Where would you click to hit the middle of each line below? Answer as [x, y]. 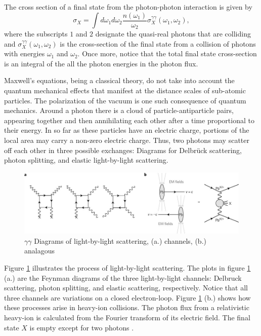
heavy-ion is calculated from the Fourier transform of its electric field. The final [127, 318]
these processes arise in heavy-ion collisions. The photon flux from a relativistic [127, 307]
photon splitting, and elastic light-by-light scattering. [86, 160]
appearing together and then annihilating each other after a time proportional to [129, 120]
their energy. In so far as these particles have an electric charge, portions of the [127, 130]
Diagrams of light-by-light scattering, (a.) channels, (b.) [120, 240]
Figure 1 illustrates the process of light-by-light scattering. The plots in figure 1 [127, 268]
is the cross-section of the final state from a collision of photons [158, 43]
